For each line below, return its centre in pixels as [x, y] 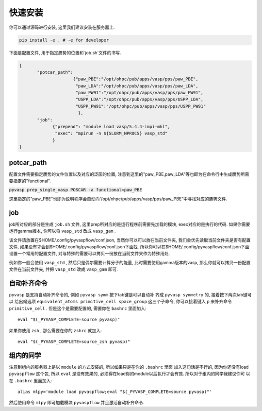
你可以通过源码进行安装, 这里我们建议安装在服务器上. [62, 27]
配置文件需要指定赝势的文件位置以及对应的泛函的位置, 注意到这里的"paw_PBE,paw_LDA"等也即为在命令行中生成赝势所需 [129, 174]
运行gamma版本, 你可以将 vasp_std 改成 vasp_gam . [62, 231]
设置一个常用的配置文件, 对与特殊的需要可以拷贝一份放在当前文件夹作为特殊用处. [90, 254]
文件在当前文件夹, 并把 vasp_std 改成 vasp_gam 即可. [64, 269]
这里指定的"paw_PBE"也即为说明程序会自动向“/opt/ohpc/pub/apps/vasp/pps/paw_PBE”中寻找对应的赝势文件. [118, 199]
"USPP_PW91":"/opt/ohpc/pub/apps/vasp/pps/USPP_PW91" [141, 106]
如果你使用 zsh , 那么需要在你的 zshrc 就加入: [55, 330]
